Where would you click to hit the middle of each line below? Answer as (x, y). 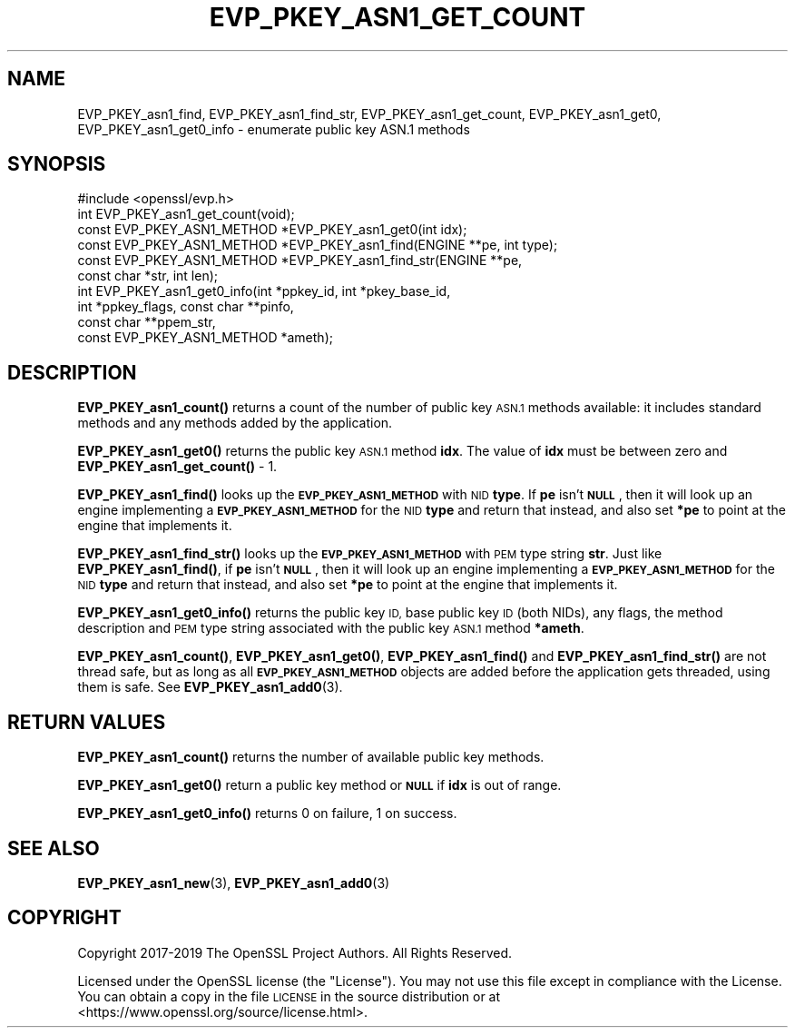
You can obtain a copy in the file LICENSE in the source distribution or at (289, 996)
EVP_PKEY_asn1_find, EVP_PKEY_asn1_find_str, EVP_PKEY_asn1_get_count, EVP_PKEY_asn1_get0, (369, 113)
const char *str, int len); (147, 276)
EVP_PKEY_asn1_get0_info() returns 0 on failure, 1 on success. (267, 813)
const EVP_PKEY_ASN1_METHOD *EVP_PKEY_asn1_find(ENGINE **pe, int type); (318, 245)
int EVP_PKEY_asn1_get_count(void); (186, 214)
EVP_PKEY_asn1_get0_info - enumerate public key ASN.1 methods (274, 129)
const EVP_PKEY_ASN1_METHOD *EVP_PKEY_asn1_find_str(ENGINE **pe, (300, 261)
